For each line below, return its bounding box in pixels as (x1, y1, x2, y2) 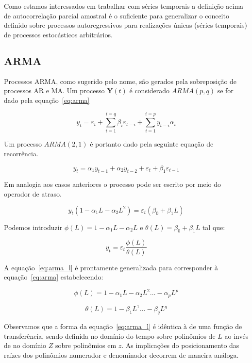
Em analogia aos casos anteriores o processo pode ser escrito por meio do (4, 179, 221, 189)
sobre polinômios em (55, 340, 117, 350)
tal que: (202, 222, 225, 232)
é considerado (129, 85, 170, 96)
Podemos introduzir (4, 222, 63, 232)
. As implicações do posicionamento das (121, 340, 239, 350)
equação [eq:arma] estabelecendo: (4, 272, 103, 282)
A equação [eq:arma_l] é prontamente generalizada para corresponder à (4, 262, 218, 272)
